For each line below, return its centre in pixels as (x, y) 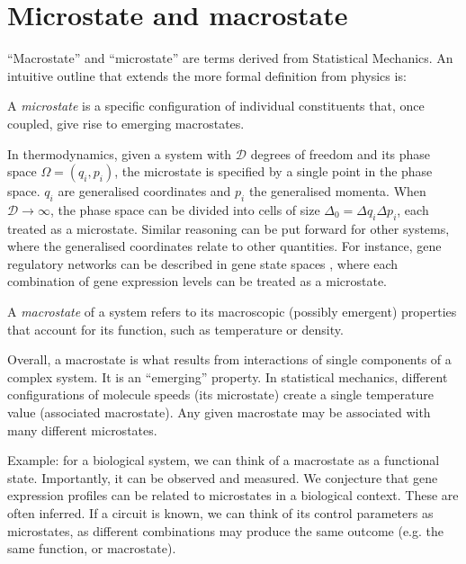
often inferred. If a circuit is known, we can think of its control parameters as (220, 513)
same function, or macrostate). (92, 548)
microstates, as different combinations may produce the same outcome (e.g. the (225, 530)
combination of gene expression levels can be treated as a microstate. (197, 281)
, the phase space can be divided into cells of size (185, 209)
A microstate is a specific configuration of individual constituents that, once (216, 106)
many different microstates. (82, 430)
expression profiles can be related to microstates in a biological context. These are (233, 495)
